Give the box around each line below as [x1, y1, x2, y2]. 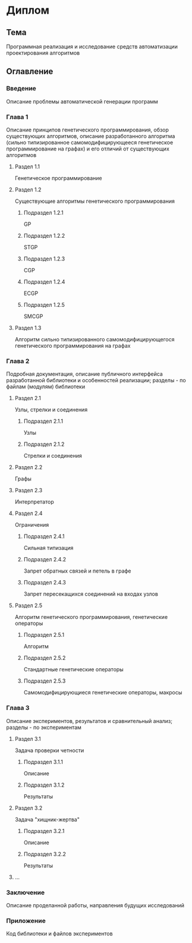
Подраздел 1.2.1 [23, 209, 64, 216]
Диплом [6, 4, 49, 17]
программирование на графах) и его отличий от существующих [6, 145, 169, 152]
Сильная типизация [23, 545, 74, 552]
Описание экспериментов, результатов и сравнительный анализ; [6, 717, 173, 724]
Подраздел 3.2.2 [23, 850, 67, 857]
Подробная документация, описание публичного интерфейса [6, 370, 163, 378]
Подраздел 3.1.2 [23, 781, 65, 788]
